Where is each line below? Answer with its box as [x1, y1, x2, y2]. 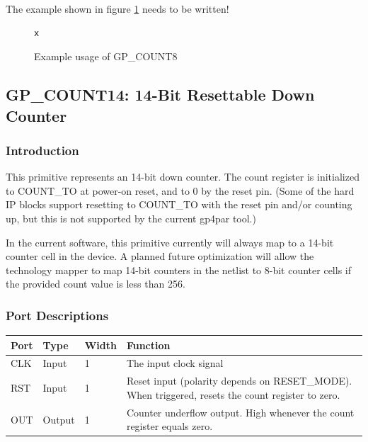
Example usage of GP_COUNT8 [34, 49, 178, 64]
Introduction [6, 141, 79, 159]
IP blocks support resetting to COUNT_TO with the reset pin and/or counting [6, 197, 352, 212]
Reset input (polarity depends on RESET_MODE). [126, 373, 352, 388]
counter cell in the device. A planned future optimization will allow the [6, 249, 314, 263]
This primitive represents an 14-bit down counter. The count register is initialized [6, 169, 360, 184]
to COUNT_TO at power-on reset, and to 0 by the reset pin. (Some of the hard [6, 183, 355, 198]
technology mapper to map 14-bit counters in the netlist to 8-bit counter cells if [6, 262, 351, 277]
